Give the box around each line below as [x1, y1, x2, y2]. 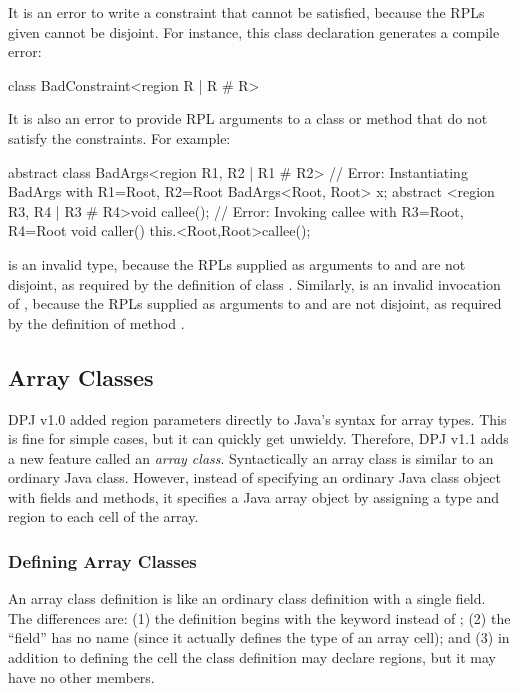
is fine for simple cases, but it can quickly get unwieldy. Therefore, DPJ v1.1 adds [8, 428, 509, 449]
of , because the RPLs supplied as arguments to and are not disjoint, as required [8, 293, 502, 314]
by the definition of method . [8, 312, 185, 333]
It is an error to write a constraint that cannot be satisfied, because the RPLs [8, 2, 485, 22]
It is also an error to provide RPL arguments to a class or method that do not [8, 108, 488, 129]
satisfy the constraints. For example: [8, 127, 231, 148]
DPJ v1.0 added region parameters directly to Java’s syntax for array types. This [8, 408, 507, 429]
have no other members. [8, 666, 155, 687]
